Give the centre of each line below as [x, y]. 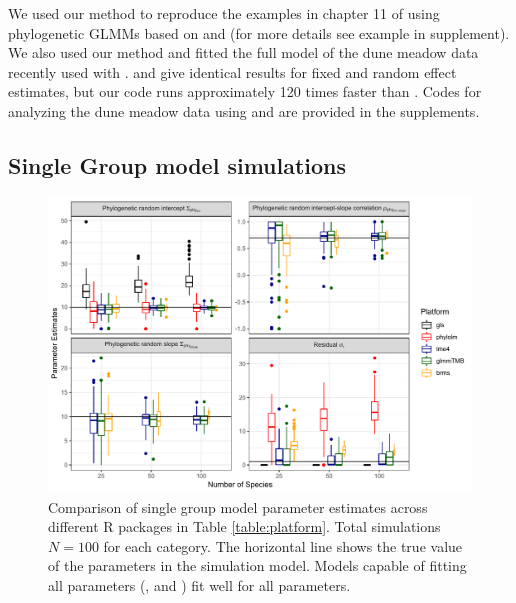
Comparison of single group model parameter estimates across [238, 506]
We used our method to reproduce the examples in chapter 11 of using [224, 13]
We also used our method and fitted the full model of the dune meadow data [243, 52]
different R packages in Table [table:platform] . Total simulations [244, 526]
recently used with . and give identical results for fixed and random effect [232, 71]
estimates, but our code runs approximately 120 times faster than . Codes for [245, 91]
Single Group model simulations [177, 164]
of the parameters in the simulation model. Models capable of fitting [257, 565]
